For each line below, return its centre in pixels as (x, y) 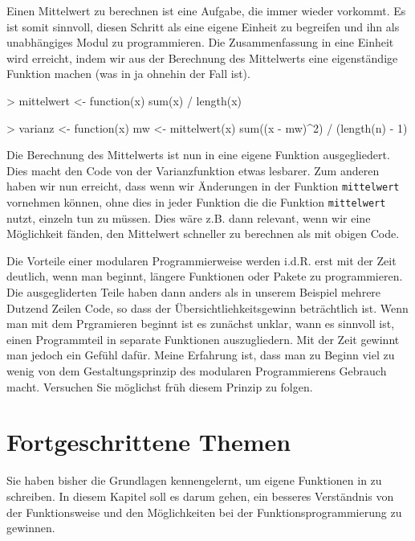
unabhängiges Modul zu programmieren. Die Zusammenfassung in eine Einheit (200, 42)
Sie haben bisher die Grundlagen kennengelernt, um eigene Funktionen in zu (194, 480)
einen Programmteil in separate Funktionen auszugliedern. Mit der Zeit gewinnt (203, 339)
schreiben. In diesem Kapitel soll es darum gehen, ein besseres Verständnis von (200, 496)
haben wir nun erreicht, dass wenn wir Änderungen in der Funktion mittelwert (203, 186)
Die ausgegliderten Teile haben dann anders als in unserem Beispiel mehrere (194, 292)
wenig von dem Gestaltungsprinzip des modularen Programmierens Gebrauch (197, 371)
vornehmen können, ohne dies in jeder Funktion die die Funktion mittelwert (196, 202)
